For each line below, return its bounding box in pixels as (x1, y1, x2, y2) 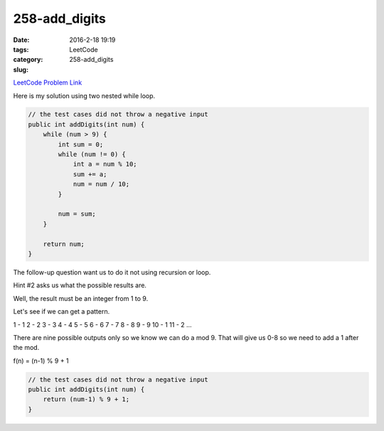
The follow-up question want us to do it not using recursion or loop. (13, 267, 211, 277)
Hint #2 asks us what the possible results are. (13, 281, 147, 289)
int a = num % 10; (73, 160, 138, 169)
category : (13, 55, 43, 64)
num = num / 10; (73, 180, 130, 188)
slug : (13, 65, 28, 74)
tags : (13, 45, 29, 53)
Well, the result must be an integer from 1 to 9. (13, 294, 149, 302)
